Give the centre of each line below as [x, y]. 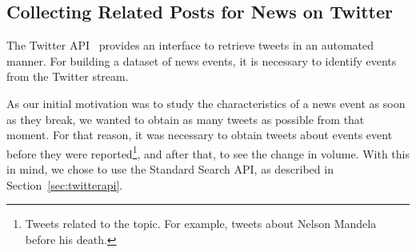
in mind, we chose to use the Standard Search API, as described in [170, 169]
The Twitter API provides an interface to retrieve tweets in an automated [190, 45]
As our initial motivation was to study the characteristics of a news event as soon [206, 103]
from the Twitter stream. [68, 76]
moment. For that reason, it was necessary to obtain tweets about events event [200, 135]
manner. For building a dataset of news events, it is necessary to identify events [202, 60]
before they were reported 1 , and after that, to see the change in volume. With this [208, 152]
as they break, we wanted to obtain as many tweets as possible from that [186, 119]
